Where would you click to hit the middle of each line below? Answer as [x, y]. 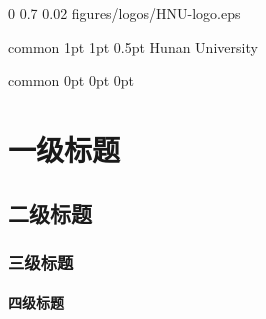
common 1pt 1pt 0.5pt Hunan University [133, 46]
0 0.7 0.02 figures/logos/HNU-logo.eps [124, 13]
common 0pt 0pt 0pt [71, 80]
